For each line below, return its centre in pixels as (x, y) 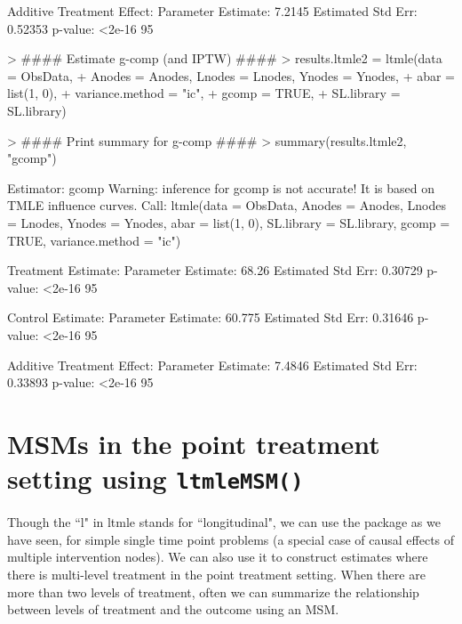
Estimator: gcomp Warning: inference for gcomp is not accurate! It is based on (221, 187)
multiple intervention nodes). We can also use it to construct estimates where (218, 557)
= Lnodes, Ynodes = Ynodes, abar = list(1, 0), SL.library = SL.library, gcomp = (229, 222)
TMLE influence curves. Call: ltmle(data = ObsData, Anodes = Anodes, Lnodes (227, 205)
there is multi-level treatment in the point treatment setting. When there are (216, 574)
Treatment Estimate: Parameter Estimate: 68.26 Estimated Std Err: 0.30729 (215, 270)
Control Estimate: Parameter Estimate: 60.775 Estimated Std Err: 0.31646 (211, 317)
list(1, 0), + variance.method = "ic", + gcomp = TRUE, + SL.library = (204, 93)
